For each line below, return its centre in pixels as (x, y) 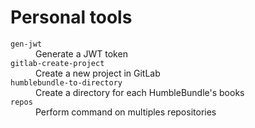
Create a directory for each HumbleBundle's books (140, 92)
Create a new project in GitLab (98, 73)
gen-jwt (26, 44)
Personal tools (71, 17)
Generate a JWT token (81, 53)
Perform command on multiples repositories (126, 112)
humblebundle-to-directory (66, 82)
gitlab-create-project (57, 63)
